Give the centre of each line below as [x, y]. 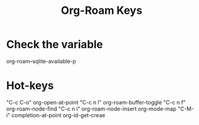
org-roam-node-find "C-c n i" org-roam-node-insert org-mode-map [91, 109]
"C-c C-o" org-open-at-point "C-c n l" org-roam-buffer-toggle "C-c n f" [96, 102]
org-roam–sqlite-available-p [41, 61]
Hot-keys [30, 86]
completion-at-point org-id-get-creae [58, 115]
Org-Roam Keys [102, 11]
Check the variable [55, 44]
